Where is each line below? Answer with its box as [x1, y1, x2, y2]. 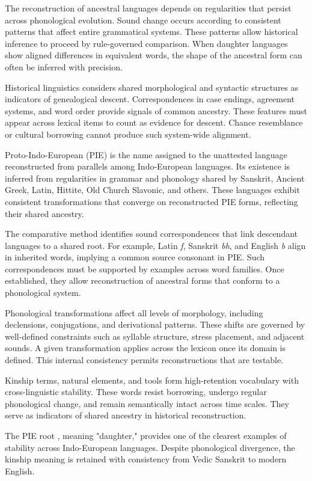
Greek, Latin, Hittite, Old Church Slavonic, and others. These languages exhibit [5, 183, 300, 196]
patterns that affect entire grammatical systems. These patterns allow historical [5, 25, 298, 38]
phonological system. [5, 286, 81, 299]
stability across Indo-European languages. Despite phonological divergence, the [5, 441, 295, 453]
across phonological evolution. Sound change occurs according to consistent [5, 13, 281, 26]
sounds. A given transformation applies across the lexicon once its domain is [5, 342, 286, 354]
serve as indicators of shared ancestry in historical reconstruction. [5, 409, 246, 421]
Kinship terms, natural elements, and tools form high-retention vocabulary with [5, 373, 299, 386]
